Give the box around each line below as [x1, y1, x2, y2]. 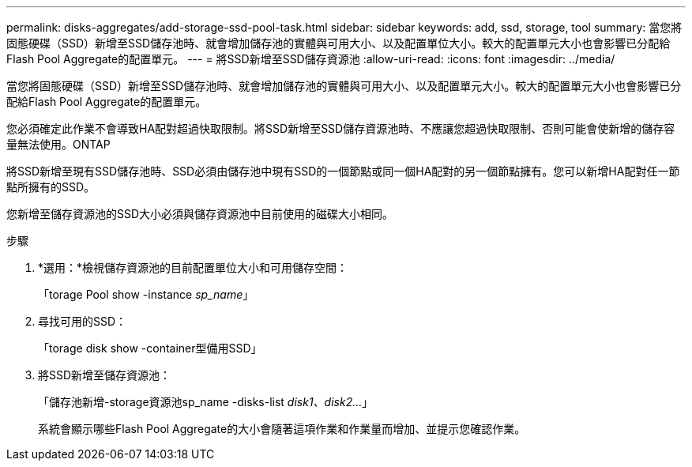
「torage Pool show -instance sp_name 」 [38, 288, 254, 301]
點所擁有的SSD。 [6, 180, 96, 194]
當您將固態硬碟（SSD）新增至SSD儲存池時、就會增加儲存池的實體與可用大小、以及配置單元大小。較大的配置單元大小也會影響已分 [6, 79, 682, 92]
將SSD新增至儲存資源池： [38, 368, 171, 382]
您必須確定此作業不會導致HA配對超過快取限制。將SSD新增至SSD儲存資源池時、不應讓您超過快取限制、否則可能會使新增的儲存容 [6, 122, 675, 135]
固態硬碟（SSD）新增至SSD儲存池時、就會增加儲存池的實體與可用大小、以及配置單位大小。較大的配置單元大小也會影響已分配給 [6, 36, 671, 50]
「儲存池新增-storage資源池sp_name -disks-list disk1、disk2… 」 [38, 395, 374, 409]
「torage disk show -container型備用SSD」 [38, 341, 262, 355]
